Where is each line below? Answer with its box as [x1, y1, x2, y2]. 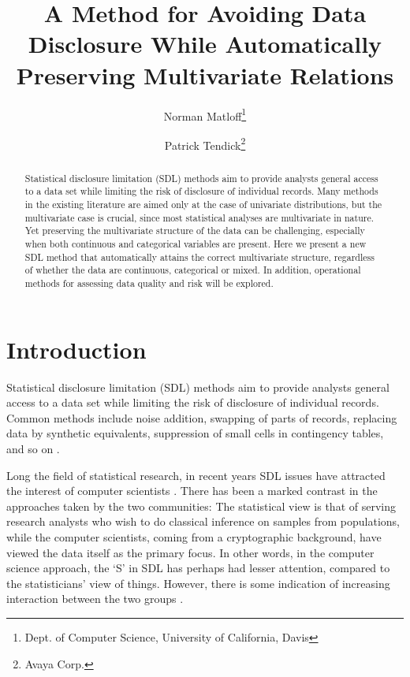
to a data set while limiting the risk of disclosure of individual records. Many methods [24, 184, 378, 198]
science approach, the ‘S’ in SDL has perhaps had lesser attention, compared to [6, 560, 390, 576]
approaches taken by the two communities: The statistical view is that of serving [6, 497, 396, 514]
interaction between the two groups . [6, 590, 184, 607]
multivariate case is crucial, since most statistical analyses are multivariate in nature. [24, 210, 375, 224]
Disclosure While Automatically [28, 28, 382, 60]
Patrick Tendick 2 [164, 134, 246, 153]
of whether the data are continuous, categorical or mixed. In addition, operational [24, 263, 361, 277]
